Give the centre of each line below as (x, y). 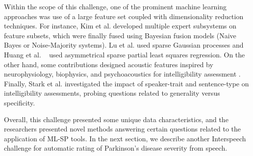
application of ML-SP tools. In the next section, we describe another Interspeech (125, 138)
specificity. (20, 102)
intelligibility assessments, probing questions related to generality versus (112, 93)
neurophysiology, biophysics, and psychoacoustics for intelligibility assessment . (122, 74)
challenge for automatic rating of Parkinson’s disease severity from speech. (116, 148)
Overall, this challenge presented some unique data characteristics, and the (116, 119)
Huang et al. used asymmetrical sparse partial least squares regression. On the (125, 54)
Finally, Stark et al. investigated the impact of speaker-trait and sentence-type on (126, 83)
